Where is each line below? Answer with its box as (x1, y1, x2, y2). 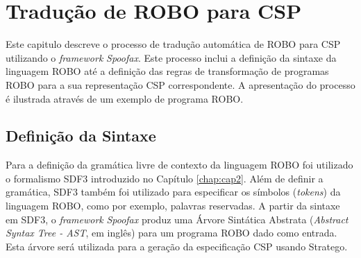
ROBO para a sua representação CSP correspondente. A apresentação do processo (6, 77, 355, 92)
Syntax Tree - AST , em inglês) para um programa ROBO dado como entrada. (6, 225, 337, 240)
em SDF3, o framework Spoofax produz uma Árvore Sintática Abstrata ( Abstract (6, 212, 349, 226)
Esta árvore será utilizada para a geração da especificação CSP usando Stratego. (6, 239, 348, 253)
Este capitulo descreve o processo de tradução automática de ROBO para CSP (6, 37, 341, 51)
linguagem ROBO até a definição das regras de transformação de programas (6, 64, 329, 78)
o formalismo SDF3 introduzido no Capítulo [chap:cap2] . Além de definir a (6, 171, 324, 185)
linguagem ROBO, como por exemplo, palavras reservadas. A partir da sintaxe (6, 198, 340, 213)
